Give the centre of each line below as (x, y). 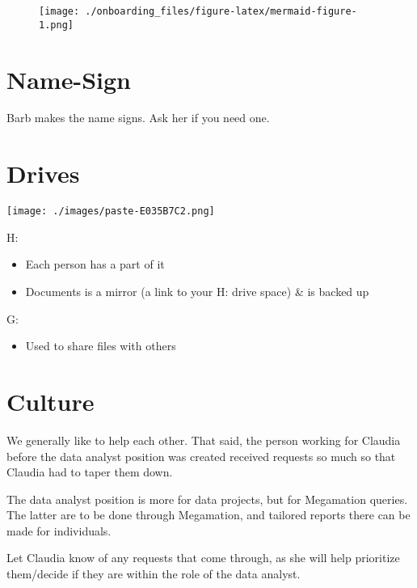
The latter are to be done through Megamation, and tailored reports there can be (208, 515)
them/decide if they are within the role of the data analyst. (154, 574)
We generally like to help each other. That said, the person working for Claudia (204, 440)
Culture (51, 401)
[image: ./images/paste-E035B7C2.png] (111, 212)
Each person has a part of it (95, 264)
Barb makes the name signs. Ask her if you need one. (138, 118)
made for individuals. (59, 530)
